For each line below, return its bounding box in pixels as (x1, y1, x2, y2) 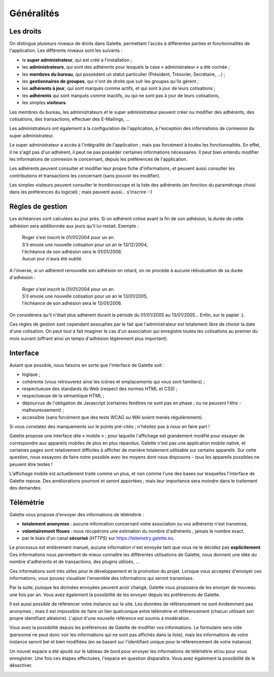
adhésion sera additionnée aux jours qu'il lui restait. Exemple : (9, 223, 139, 229)
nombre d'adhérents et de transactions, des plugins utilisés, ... (9, 558, 140, 565)
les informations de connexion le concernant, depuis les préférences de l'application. (9, 156, 188, 162)
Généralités (9, 8, 59, 19)
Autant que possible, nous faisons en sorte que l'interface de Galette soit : (9, 362, 165, 368)
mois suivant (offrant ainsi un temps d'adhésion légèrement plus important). (9, 335, 168, 341)
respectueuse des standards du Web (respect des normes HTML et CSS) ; (22, 386, 178, 392)
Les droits (9, 27, 42, 36)
